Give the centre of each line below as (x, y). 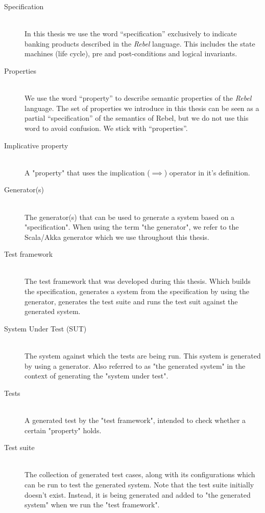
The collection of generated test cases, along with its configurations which (140, 474)
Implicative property (36, 145)
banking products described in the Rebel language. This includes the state (140, 43)
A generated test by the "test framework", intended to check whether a (135, 420)
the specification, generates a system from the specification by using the (137, 291)
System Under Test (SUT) (45, 328)
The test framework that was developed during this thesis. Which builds (138, 281)
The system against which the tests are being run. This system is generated (143, 356)
